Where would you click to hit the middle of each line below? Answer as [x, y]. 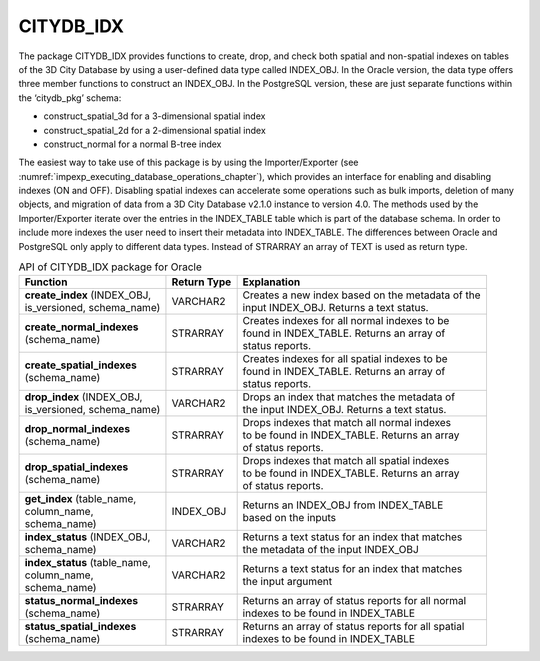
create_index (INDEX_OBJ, [88, 295]
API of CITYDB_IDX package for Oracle [110, 267]
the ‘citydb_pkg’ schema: [70, 97]
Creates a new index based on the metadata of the [361, 295]
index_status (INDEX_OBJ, [87, 537]
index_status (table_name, [88, 563]
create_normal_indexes [81, 327]
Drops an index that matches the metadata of [348, 397]
